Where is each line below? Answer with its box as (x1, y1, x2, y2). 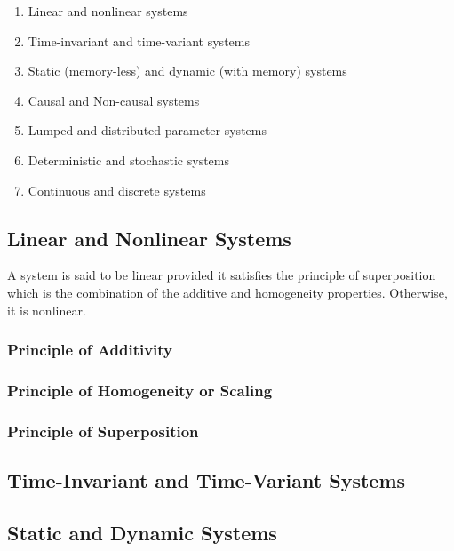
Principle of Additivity (7, 339, 173, 361)
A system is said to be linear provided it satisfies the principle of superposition (7, 266, 436, 284)
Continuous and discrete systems (28, 180, 206, 199)
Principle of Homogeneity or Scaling (7, 379, 273, 401)
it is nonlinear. (7, 300, 86, 319)
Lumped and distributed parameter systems (28, 121, 267, 140)
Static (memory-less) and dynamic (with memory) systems (28, 61, 347, 80)
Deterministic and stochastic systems (28, 150, 230, 169)
